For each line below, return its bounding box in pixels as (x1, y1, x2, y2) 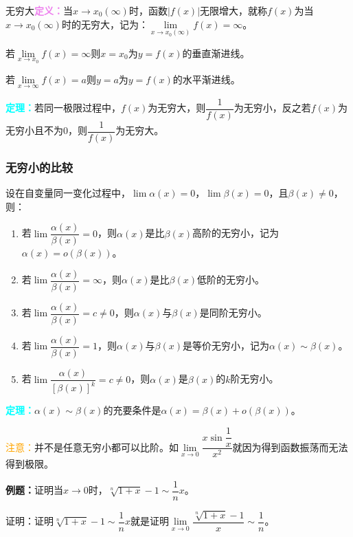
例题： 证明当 (5, 483, 63, 497)
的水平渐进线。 (172, 72, 240, 87)
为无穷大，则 (148, 100, 206, 115)
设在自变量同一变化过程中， (5, 186, 130, 199)
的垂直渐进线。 (182, 45, 250, 60)
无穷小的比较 (5, 158, 73, 175)
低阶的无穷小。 (196, 272, 264, 287)
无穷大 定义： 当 (5, 3, 73, 17)
